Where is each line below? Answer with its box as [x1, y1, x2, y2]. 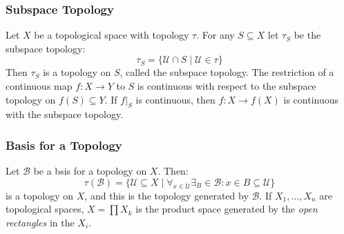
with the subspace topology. [6, 107, 124, 121]
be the [294, 28, 321, 42]
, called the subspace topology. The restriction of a [120, 65, 334, 79]
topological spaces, [6, 202, 84, 216]
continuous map [6, 79, 73, 92]
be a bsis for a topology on [33, 164, 147, 178]
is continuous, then [135, 92, 216, 106]
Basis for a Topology [6, 136, 122, 153]
